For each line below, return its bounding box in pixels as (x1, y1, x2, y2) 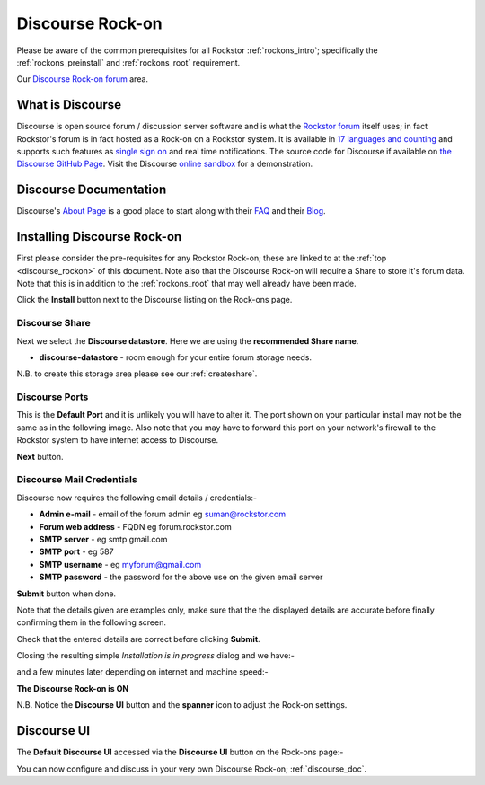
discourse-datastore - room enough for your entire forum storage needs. (39, 351, 313, 363)
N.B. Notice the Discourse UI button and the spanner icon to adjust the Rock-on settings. (16, 700, 348, 710)
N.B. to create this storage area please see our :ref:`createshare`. (16, 368, 258, 379)
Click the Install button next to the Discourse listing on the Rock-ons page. (16, 295, 293, 305)
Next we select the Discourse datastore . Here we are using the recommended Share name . (16, 335, 359, 346)
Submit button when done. (16, 588, 117, 599)
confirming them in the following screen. (16, 617, 166, 628)
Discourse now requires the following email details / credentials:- (16, 492, 258, 503)
